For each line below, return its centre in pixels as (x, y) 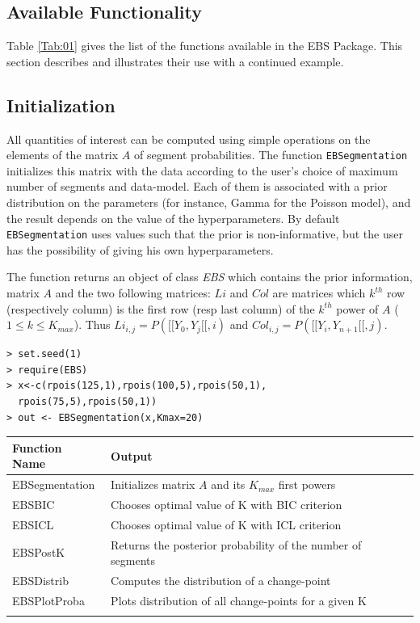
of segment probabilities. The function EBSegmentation (271, 155)
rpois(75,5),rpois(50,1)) (88, 402)
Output (132, 455)
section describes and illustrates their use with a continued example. (175, 61)
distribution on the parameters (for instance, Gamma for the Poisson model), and (209, 202)
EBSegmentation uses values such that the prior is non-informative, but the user (205, 234)
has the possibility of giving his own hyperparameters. (140, 249)
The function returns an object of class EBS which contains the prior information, (210, 277)
